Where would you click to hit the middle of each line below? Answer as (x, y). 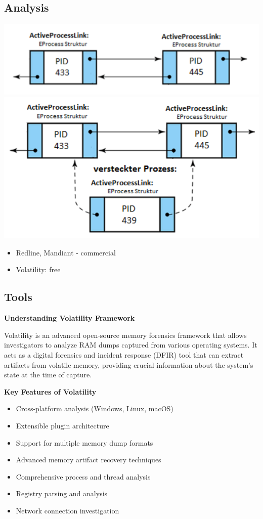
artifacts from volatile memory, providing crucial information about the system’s (129, 364)
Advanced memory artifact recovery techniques (89, 460)
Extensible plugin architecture (62, 425)
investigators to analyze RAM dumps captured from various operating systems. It (131, 345)
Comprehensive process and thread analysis (83, 476)
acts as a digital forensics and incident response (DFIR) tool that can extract (124, 355)
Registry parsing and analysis (62, 493)
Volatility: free (38, 269)
